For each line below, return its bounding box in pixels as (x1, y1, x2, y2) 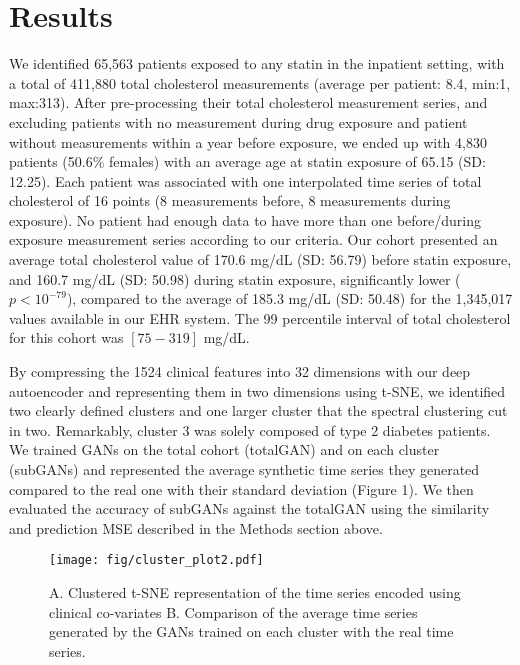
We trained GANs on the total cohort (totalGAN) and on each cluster (9, 439, 440, 460)
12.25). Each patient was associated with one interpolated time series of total (9, 170, 482, 191)
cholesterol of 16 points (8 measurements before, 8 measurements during (9, 190, 451, 211)
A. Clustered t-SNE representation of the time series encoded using (49, 582, 461, 603)
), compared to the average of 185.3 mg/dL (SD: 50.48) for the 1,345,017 (66, 288, 513, 309)
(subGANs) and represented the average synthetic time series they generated (9, 459, 480, 479)
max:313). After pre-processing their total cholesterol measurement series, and (9, 92, 488, 113)
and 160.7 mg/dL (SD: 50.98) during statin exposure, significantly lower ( (9, 268, 461, 289)
